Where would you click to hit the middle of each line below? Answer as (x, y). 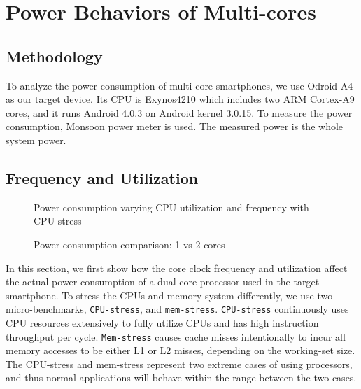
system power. (36, 140)
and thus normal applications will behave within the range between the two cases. (181, 377)
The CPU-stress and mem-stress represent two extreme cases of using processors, (179, 363)
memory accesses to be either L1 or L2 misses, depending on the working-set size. (180, 350)
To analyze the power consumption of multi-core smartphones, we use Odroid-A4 (179, 85)
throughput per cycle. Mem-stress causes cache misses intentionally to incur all (176, 336)
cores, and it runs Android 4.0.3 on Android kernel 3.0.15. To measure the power (179, 112)
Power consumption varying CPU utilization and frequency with (171, 207)
